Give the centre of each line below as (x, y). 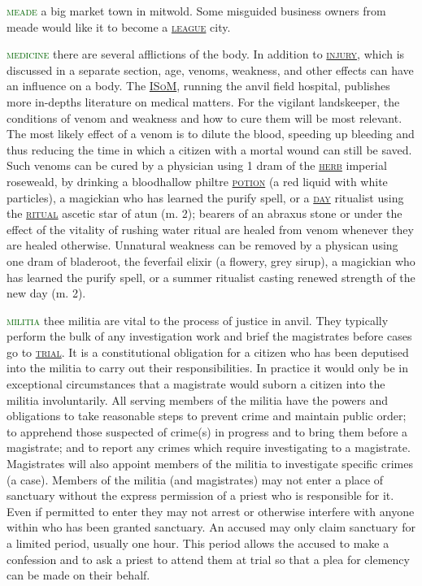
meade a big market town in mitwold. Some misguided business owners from (196, 11)
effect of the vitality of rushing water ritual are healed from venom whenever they (210, 229)
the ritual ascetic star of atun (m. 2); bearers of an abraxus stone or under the (204, 213)
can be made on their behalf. (78, 575)
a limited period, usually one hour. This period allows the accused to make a (198, 543)
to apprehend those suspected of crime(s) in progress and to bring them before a (207, 431)
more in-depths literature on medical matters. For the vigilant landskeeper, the (203, 101)
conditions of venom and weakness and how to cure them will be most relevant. (204, 117)
